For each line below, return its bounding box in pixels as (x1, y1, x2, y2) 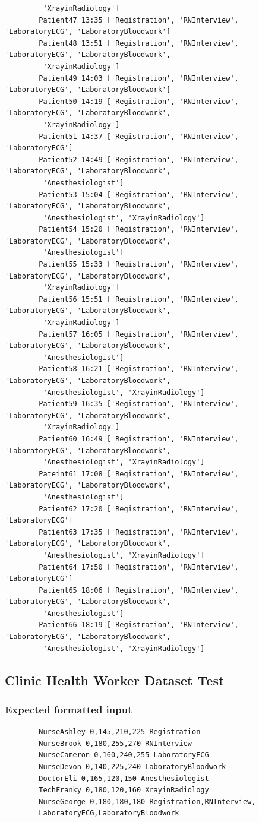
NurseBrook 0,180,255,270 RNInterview (39, 739, 192, 748)
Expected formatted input (5, 701, 132, 716)
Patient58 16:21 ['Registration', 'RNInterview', (39, 365, 239, 374)
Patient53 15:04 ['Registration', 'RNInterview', (39, 190, 239, 199)
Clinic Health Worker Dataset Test (5, 671, 225, 689)
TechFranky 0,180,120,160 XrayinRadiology (39, 786, 209, 795)
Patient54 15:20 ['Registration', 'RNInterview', (39, 225, 239, 234)
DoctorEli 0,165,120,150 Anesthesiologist (39, 774, 209, 783)
